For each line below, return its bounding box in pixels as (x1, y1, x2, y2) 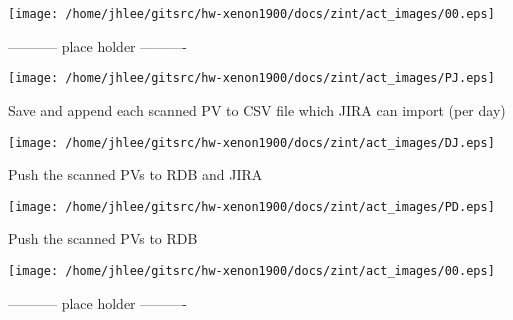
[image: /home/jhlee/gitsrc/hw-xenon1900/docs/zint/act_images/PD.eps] (8, 199, 495, 214)
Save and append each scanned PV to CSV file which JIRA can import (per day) (8, 99, 506, 120)
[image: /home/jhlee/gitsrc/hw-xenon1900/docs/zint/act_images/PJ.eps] (8, 71, 495, 86)
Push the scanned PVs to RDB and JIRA (8, 164, 263, 185)
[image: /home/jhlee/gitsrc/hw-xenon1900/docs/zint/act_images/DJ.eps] (8, 135, 495, 150)
